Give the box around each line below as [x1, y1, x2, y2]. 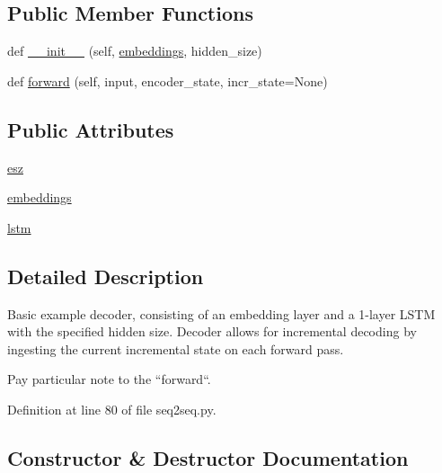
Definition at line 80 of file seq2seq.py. [7, 399, 217, 418]
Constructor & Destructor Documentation [7, 443, 409, 471]
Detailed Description [7, 262, 204, 290]
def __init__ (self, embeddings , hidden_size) [7, 41, 262, 60]
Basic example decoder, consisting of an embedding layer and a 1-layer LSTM [7, 304, 436, 323]
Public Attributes [7, 115, 174, 143]
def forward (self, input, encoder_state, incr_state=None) [7, 71, 328, 90]
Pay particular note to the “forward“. [7, 370, 211, 388]
